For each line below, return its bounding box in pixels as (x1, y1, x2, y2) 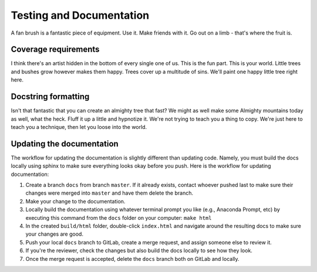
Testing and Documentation (11, 9, 150, 22)
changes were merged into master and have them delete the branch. (25, 189, 194, 196)
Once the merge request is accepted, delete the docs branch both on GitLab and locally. (25, 255, 240, 262)
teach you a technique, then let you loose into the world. (11, 123, 147, 130)
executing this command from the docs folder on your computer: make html (25, 214, 212, 221)
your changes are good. (25, 230, 83, 237)
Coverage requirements (11, 45, 100, 55)
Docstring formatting (11, 91, 90, 102)
